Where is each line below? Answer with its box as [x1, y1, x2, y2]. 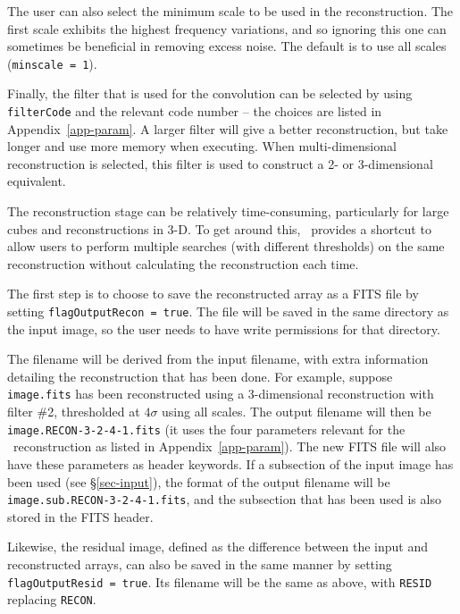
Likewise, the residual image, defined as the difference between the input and [7, 537, 429, 556]
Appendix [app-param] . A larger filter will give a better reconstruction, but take [7, 119, 448, 138]
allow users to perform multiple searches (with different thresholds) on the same [7, 237, 445, 256]
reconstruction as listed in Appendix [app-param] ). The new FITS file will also [13, 437, 447, 456]
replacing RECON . [7, 590, 96, 609]
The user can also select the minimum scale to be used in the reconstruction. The [7, 2, 454, 20]
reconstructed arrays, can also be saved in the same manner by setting [7, 555, 392, 573]
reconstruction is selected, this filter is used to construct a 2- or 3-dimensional [7, 154, 433, 172]
